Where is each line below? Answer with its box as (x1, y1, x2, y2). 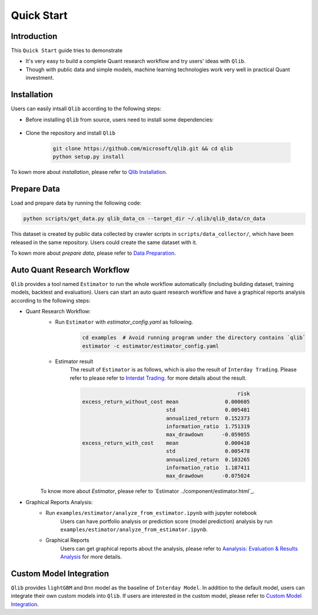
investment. (25, 74, 54, 81)
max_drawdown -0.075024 (165, 472, 250, 479)
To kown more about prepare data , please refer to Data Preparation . (11, 249, 176, 256)
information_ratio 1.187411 (165, 465, 250, 471)
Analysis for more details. (60, 553, 122, 560)
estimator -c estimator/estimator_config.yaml (82, 343, 219, 349)
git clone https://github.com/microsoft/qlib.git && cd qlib (52, 145, 233, 152)
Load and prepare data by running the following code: (11, 199, 142, 206)
